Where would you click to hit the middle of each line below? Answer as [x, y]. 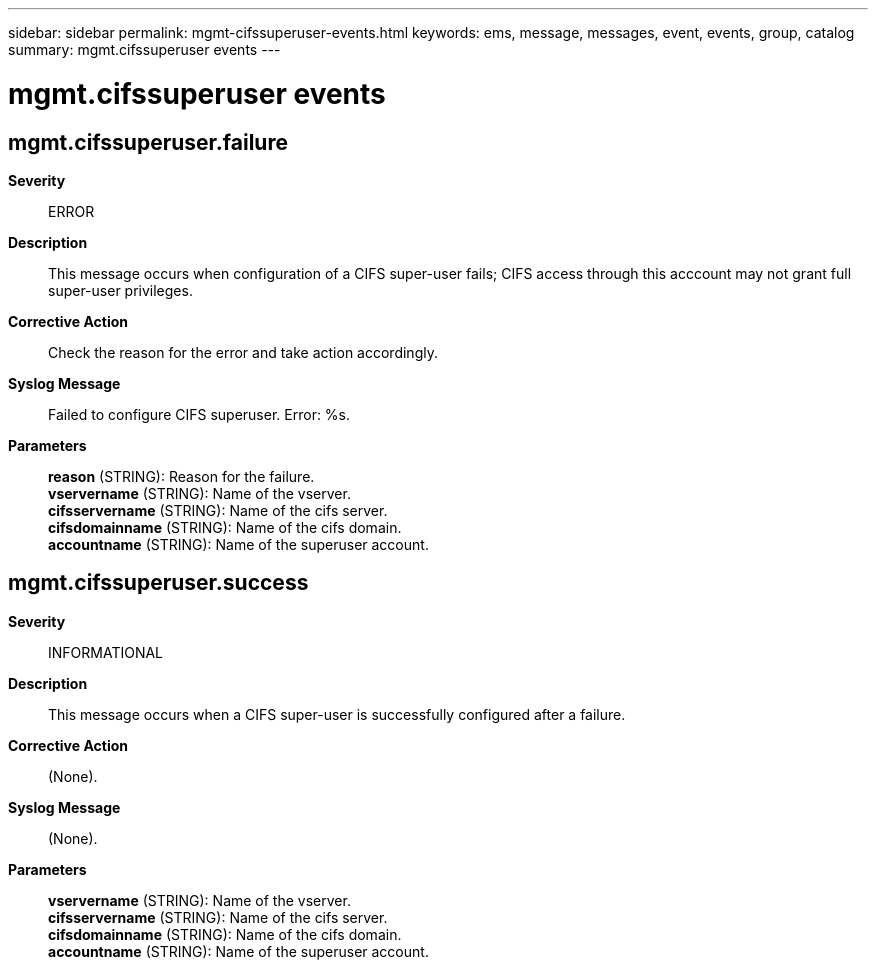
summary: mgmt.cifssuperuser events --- [144, 49]
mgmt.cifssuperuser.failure [148, 142]
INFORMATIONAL [106, 652]
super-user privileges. [120, 290]
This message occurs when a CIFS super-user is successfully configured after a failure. [337, 714]
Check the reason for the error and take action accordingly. [243, 352]
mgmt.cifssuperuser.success [158, 583]
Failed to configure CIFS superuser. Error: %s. [199, 414]
